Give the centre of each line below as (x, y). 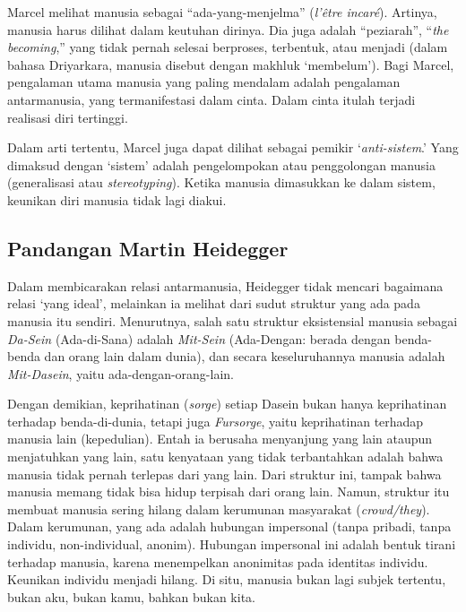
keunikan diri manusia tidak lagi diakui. (117, 199)
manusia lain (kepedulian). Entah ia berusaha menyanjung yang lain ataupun (220, 439)
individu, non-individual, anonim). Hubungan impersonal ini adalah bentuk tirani (232, 544)
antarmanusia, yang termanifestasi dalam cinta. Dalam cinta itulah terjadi (211, 99)
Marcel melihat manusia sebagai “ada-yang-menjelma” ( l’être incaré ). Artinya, (222, 12)
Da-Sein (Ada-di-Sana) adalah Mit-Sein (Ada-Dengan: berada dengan (199, 338)
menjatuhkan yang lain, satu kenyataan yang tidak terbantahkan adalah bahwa (225, 457)
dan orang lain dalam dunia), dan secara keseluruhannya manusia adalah (245, 356)
